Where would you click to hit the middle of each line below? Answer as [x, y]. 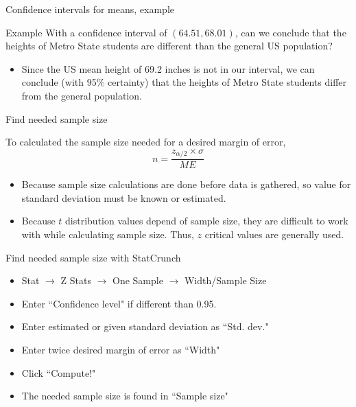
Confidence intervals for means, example [90, 9]
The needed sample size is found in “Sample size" [125, 396]
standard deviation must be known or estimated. [124, 197]
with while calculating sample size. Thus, [108, 234]
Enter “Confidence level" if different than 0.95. [119, 303]
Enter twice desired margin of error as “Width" [121, 349]
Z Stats [76, 280]
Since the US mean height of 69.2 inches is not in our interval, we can [168, 68]
